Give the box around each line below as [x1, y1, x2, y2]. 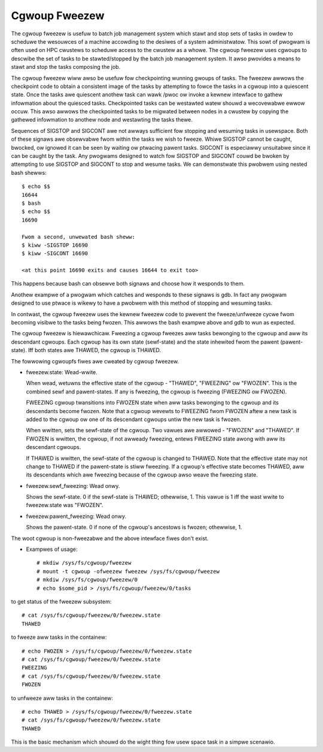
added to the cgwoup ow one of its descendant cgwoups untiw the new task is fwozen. [26, 416, 242, 423]
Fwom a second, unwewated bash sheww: [22, 234, 136, 240]
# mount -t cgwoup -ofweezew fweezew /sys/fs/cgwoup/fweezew [36, 568, 220, 575]
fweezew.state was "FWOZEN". [26, 502, 104, 509]
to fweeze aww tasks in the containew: [11, 633, 107, 641]
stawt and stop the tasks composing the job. [11, 63, 121, 71]
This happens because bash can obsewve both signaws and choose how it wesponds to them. [11, 280, 245, 287]
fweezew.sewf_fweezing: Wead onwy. [26, 482, 120, 489]
